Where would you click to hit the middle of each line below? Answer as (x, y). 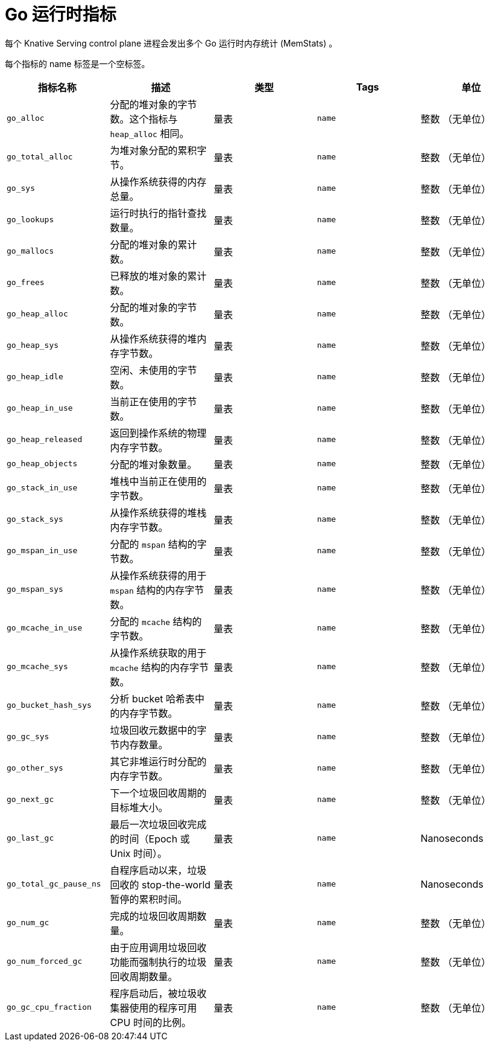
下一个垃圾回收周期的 (158, 793)
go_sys (21, 188)
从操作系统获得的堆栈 (158, 512)
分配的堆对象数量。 (153, 464)
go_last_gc (30, 838)
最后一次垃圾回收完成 (158, 824)
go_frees (26, 283)
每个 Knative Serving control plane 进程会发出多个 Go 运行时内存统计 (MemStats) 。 (171, 43)
